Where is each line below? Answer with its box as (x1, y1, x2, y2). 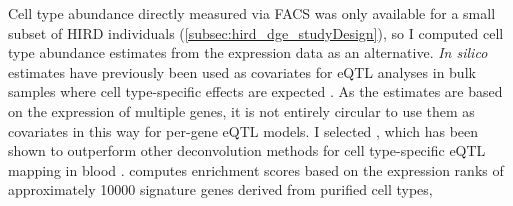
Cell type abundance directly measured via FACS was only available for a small (8, 3, 496, 23)
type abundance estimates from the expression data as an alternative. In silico (8, 42, 488, 63)
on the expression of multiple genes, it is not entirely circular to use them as (8, 100, 475, 121)
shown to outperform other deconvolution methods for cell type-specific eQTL (8, 140, 486, 161)
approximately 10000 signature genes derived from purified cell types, (8, 179, 433, 200)
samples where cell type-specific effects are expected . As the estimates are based (8, 81, 503, 102)
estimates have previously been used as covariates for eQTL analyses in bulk (8, 61, 476, 82)
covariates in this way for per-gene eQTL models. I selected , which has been (8, 120, 479, 141)
